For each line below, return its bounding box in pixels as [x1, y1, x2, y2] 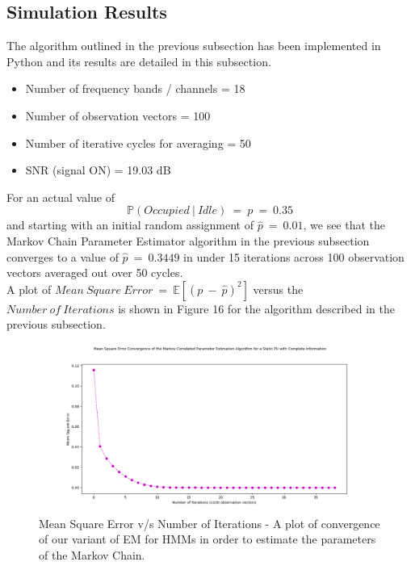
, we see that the [303, 216, 386, 233]
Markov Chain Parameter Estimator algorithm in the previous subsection [6, 232, 370, 249]
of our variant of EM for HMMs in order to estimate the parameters [39, 530, 376, 547]
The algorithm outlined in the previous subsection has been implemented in [6, 37, 381, 54]
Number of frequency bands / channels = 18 [25, 80, 245, 97]
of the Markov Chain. [39, 546, 145, 563]
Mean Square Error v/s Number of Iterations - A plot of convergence [39, 514, 380, 531]
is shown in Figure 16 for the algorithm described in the [118, 300, 395, 317]
